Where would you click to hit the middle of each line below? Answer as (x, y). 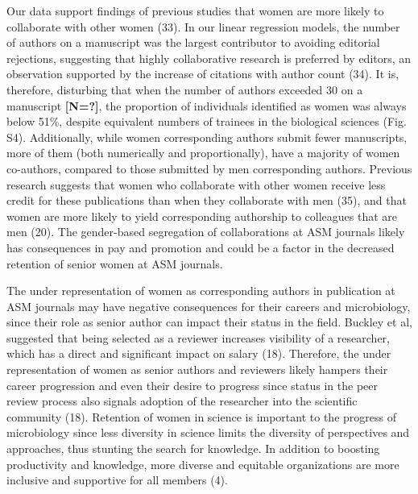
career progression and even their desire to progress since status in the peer (192, 385)
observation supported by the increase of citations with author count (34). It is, (203, 74)
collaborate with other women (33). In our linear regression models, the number (203, 26)
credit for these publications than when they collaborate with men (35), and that (207, 200)
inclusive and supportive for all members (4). (117, 480)
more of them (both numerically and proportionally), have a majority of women (203, 153)
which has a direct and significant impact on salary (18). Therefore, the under (199, 353)
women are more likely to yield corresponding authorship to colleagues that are (202, 216)
